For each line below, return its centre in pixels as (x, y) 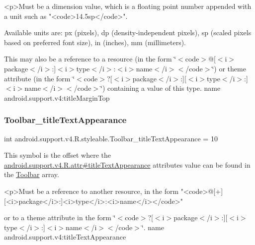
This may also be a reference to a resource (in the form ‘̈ (90, 59)
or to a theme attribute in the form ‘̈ (60, 217)
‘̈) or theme (229, 68)
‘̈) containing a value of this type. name (161, 88)
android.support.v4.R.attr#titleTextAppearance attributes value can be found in (127, 164)
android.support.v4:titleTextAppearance (65, 237)
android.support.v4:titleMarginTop (57, 97)
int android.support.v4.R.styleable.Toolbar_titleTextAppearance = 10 (111, 138)
